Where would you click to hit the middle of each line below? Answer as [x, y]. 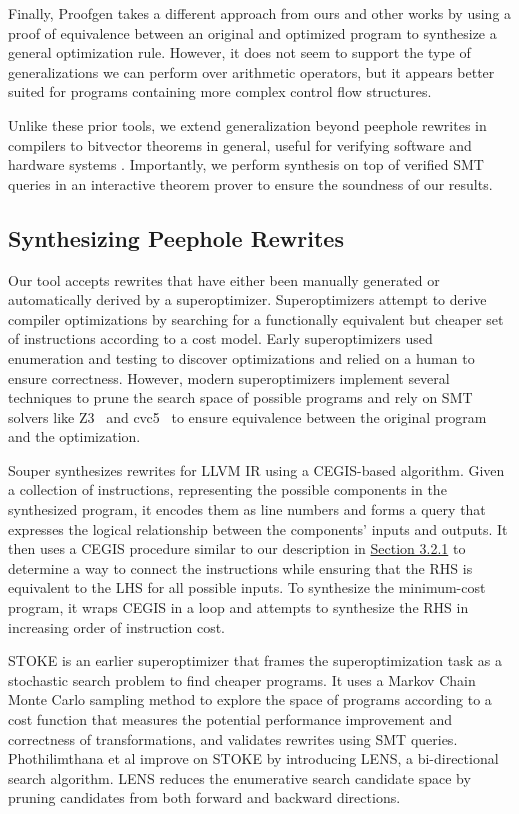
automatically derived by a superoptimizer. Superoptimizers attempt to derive [247, 299]
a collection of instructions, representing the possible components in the [227, 489]
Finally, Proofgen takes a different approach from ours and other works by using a [260, 13]
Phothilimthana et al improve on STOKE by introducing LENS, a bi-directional [253, 758]
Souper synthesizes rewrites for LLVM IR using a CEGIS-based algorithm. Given [256, 469]
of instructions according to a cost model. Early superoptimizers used [220, 338]
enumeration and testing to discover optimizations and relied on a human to [241, 357]
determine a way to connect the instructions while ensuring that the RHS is [240, 567]
